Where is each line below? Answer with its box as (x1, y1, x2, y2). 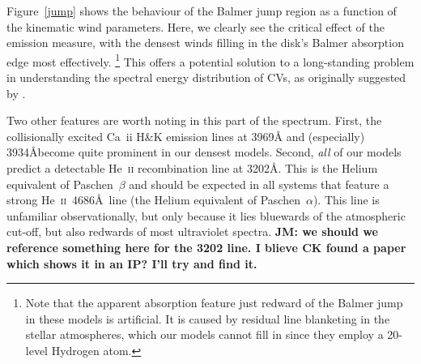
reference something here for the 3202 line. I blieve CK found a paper (6, 238, 406, 255)
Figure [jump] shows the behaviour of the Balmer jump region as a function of (6, 2, 397, 19)
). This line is (313, 191, 380, 208)
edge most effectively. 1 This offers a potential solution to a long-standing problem (6, 50, 415, 70)
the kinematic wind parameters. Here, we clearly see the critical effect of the (6, 18, 385, 35)
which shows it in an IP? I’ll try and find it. (6, 255, 257, 272)
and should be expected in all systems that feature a (129, 175, 389, 192)
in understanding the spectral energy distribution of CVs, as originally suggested (6, 69, 406, 86)
